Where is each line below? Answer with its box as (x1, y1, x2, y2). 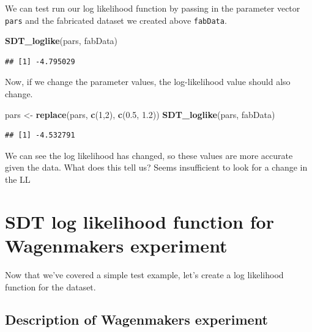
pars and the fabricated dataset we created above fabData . (5, 13, 227, 26)
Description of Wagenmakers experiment (5, 310, 268, 329)
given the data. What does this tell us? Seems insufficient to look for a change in (5, 161, 308, 174)
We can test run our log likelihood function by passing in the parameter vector (5, 2, 300, 14)
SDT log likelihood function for (5, 208, 274, 234)
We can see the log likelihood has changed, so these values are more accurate (5, 149, 293, 161)
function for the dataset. (5, 280, 96, 293)
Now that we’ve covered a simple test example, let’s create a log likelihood (5, 268, 284, 281)
